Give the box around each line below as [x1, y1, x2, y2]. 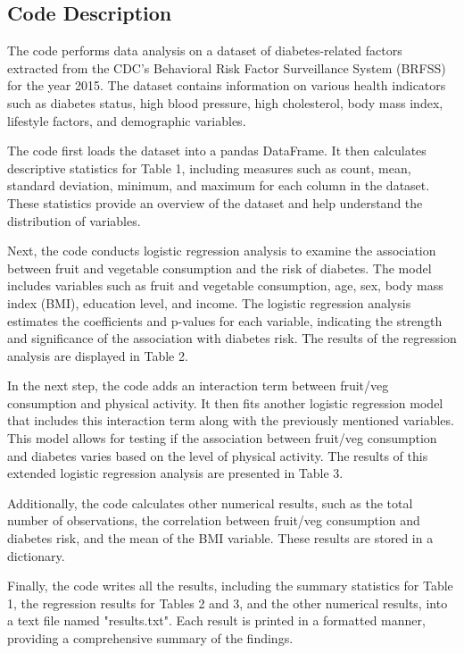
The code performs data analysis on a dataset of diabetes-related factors [7, 41, 402, 60]
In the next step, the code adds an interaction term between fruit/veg [7, 376, 389, 395]
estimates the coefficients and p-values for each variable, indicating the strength [7, 311, 443, 330]
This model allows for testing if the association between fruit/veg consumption [7, 429, 437, 448]
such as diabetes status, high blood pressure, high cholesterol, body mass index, [7, 93, 443, 112]
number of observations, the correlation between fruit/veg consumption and [7, 511, 420, 530]
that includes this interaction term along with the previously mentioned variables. [7, 411, 454, 430]
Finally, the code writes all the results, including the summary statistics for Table [7, 576, 453, 595]
